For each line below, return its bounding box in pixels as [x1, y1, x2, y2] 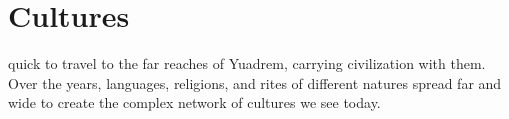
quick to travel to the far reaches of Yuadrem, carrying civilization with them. [8, 53, 486, 74]
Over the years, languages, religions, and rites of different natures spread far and [8, 72, 502, 93]
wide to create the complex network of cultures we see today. [8, 92, 381, 113]
